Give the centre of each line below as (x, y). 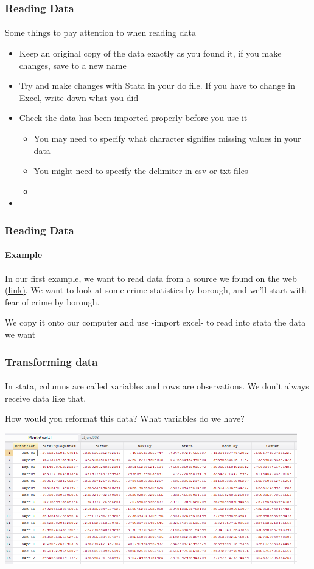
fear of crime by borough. (52, 302)
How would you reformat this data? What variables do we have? (125, 418)
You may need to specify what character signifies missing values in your (167, 138)
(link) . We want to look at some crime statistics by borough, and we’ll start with (156, 290)
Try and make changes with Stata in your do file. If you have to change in (157, 86)
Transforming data (51, 361)
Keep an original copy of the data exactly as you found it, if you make (150, 53)
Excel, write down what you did (79, 97)
